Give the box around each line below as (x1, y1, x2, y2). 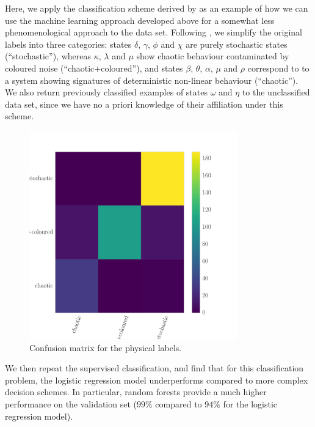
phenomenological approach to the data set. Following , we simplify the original (5, 26, 302, 39)
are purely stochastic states (186, 37, 288, 50)
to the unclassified (242, 86, 310, 98)
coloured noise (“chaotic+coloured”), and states (5, 61, 183, 74)
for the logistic (223, 398, 277, 410)
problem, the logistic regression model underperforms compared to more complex (5, 373, 308, 386)
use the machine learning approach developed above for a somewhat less (5, 13, 275, 26)
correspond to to (247, 61, 310, 74)
